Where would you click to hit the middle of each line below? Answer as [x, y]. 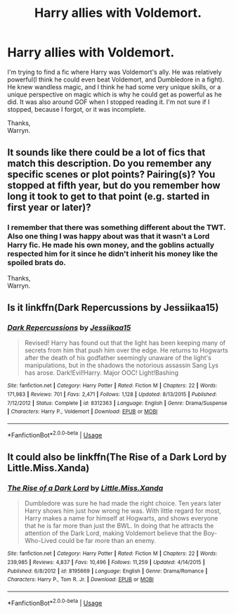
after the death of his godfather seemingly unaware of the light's [118, 358]
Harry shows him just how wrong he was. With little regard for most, [123, 511]
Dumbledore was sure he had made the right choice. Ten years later [123, 504]
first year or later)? [49, 208]
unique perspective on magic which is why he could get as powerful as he [115, 94]
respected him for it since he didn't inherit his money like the [113, 254]
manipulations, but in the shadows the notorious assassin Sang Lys [122, 365]
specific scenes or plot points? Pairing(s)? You [111, 175]
